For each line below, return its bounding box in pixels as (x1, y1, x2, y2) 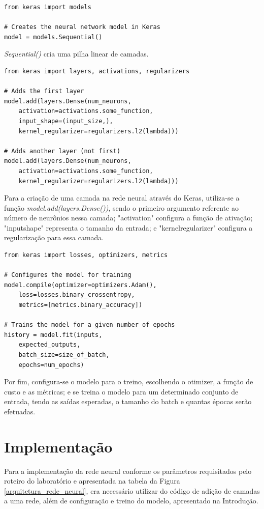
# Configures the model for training (4, 271, 131, 279)
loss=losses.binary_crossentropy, (18, 291, 135, 299)
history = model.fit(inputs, (4, 331, 103, 338)
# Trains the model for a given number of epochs (4, 321, 175, 329)
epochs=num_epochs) (18, 361, 84, 369)
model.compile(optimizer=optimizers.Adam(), (4, 281, 157, 289)
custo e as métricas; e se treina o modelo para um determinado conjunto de (4, 386, 239, 397)
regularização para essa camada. (4, 232, 104, 243)
